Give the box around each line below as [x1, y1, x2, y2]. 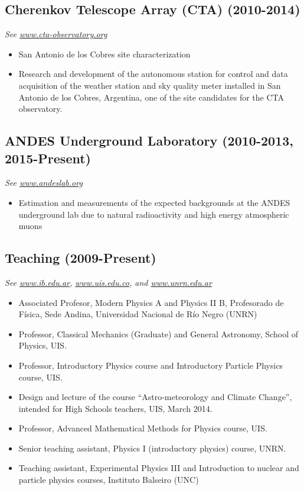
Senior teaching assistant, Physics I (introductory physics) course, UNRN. [18, 441, 286, 454]
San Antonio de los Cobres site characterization [18, 47, 191, 60]
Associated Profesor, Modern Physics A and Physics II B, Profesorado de [18, 296, 284, 308]
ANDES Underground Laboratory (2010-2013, [5, 131, 293, 150]
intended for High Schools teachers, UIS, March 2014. [18, 402, 213, 414]
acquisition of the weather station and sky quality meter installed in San [18, 79, 281, 91]
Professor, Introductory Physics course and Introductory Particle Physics [18, 359, 283, 371]
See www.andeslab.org [5, 176, 83, 189]
